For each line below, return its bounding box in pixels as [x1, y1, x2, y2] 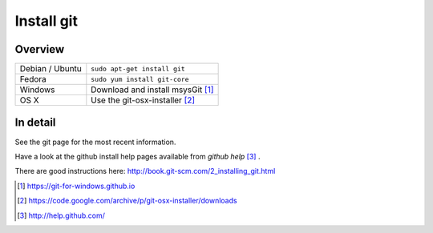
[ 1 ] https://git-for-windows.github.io [17, 181, 136, 191]
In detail [14, 116, 56, 130]
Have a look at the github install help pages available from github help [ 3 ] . [14, 151, 261, 161]
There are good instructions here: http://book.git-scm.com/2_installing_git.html [14, 167, 276, 176]
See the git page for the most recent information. [14, 137, 176, 147]
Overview [14, 42, 65, 56]
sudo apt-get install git [91, 64, 186, 73]
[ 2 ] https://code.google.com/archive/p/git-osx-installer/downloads [17, 196, 237, 206]
